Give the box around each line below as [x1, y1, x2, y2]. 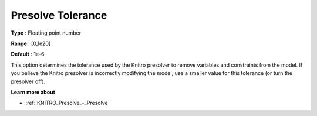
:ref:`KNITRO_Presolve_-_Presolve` [25, 100, 110, 107]
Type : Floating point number [11, 29, 82, 36]
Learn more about [11, 88, 56, 95]
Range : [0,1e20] [11, 40, 51, 47]
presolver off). [11, 78, 46, 85]
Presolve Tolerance [11, 9, 107, 22]
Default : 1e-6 [11, 50, 45, 58]
